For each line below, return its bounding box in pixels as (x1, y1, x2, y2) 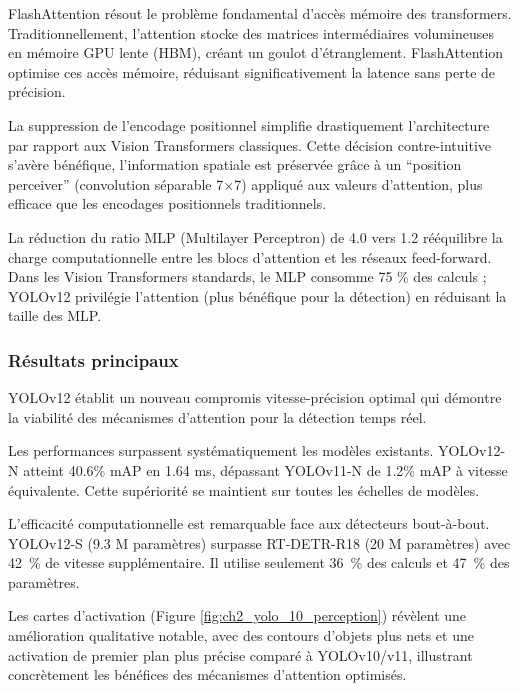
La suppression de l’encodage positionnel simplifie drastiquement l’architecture (8, 114, 490, 135)
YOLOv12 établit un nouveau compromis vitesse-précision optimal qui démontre (8, 387, 502, 408)
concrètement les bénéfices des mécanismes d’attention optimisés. (8, 664, 407, 685)
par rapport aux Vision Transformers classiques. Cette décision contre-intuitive (8, 134, 492, 155)
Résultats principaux (8, 347, 179, 372)
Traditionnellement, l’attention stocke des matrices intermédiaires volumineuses (8, 22, 494, 43)
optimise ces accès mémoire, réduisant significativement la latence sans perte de (8, 61, 496, 82)
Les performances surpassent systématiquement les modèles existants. (8, 440, 434, 461)
